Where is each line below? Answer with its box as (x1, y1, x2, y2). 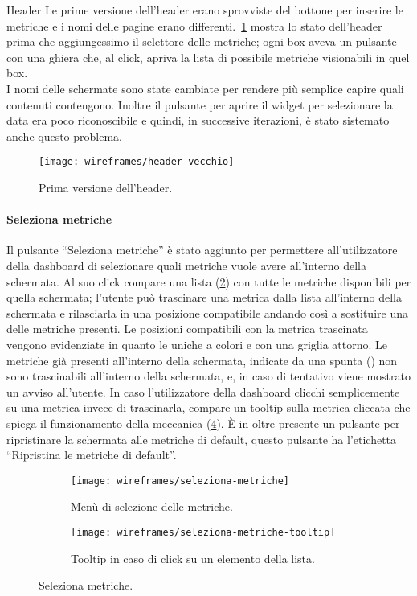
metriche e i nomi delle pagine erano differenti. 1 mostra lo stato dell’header (6, 17, 382, 34)
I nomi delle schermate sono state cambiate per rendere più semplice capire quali (6, 80, 404, 97)
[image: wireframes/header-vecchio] (39, 156, 235, 168)
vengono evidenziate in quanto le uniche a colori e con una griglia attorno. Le (6, 335, 387, 352)
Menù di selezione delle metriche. (71, 498, 233, 515)
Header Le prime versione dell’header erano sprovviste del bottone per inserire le (6, 2, 403, 18)
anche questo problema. (6, 127, 123, 144)
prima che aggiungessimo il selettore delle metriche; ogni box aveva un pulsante (6, 33, 397, 50)
